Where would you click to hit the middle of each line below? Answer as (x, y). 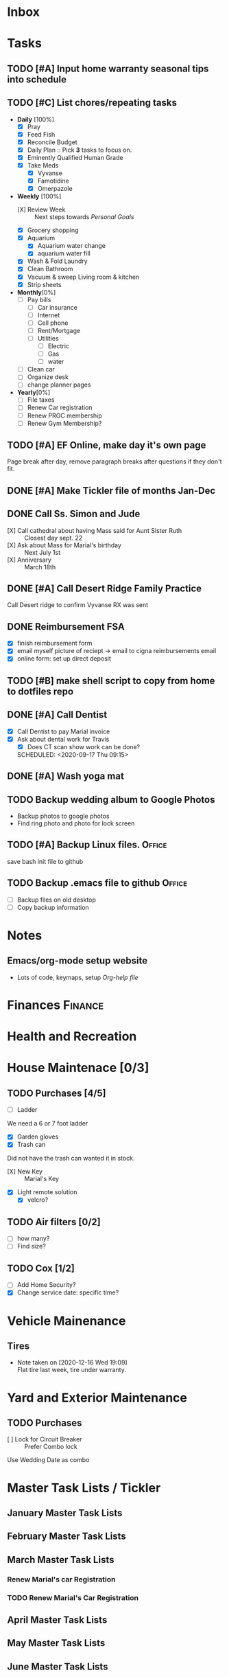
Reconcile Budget (52, 142)
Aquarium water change (72, 246)
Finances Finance (56, 1005)
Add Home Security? (46, 1285)
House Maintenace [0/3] (78, 1068)
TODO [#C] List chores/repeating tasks (92, 103)
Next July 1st (43, 552)
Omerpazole (55, 189)
